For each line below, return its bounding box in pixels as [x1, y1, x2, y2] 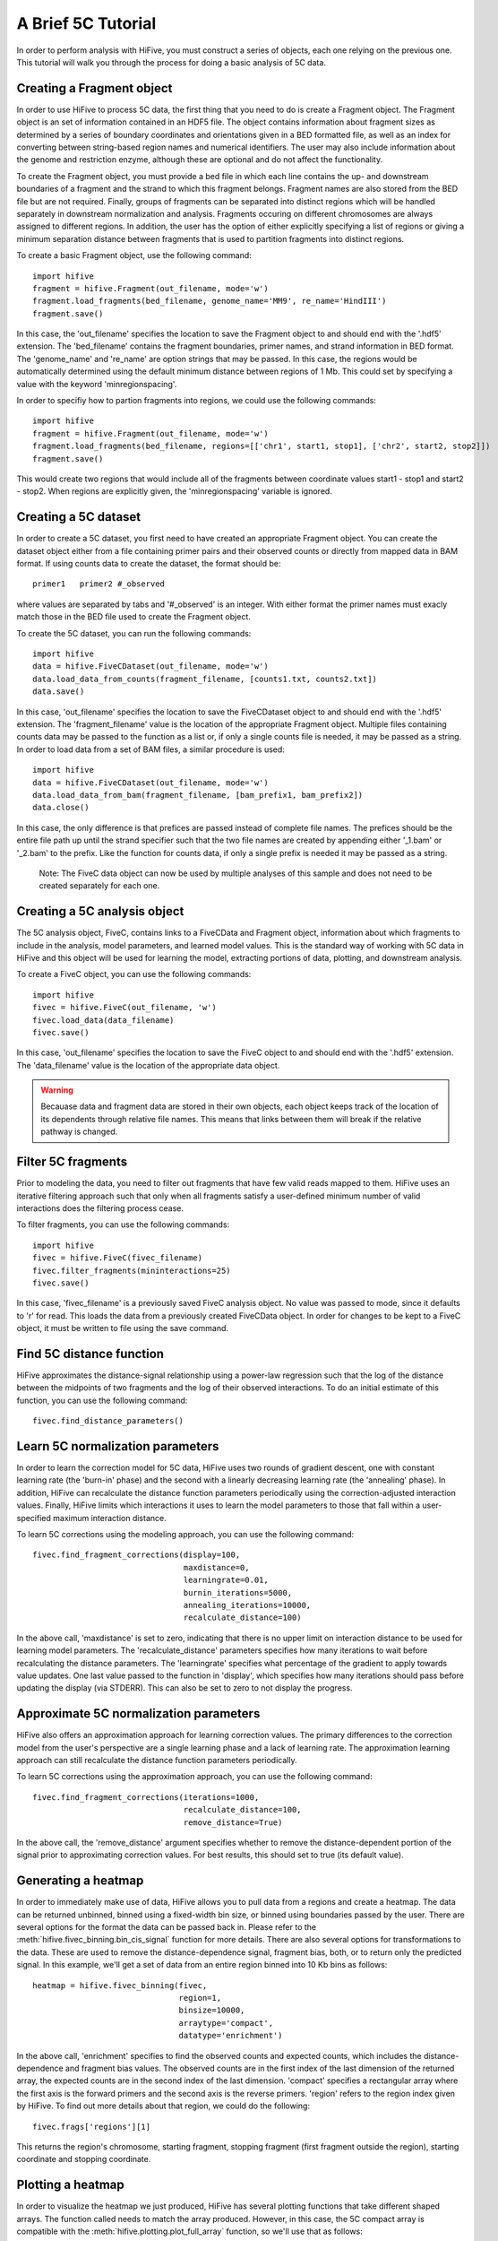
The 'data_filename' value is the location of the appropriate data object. [16, 1060, 280, 1070]
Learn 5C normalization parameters [16, 1439, 219, 1454]
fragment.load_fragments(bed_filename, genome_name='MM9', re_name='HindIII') [32, 296, 387, 307]
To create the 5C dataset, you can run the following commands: [16, 627, 252, 638]
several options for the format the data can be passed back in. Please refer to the [16, 1922, 317, 1933]
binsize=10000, [178, 2005, 245, 2016]
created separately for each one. [39, 880, 160, 891]
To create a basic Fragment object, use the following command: [16, 250, 253, 261]
